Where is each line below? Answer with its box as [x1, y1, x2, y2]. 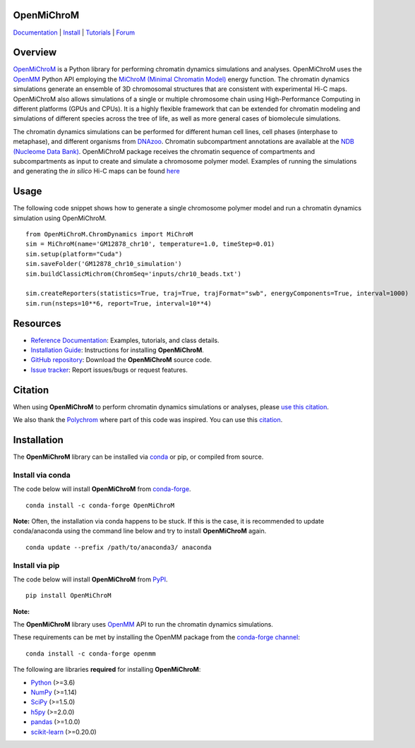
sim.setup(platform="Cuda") [25, 250, 123, 258]
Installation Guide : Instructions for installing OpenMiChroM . [30, 346, 205, 354]
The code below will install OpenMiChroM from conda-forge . [13, 485, 191, 493]
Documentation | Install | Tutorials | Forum [13, 28, 136, 37]
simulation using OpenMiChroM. [13, 214, 107, 222]
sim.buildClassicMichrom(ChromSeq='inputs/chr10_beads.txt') [25, 270, 241, 278]
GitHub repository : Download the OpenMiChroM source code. [30, 356, 212, 364]
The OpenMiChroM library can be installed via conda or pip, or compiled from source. [13, 452, 264, 462]
